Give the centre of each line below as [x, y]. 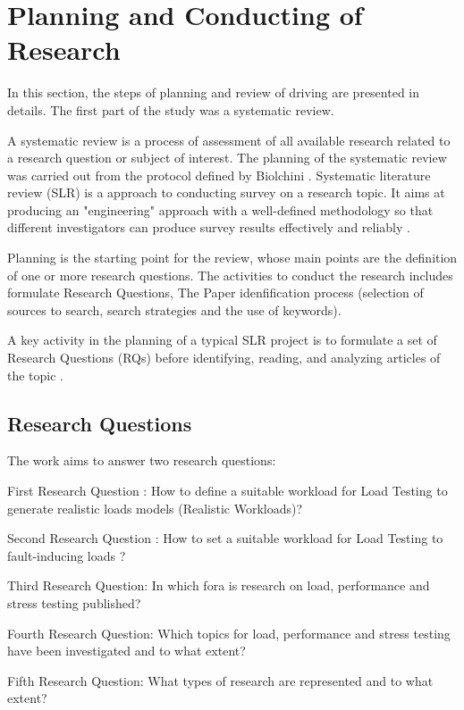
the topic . [36, 375]
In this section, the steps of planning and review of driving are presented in [214, 92]
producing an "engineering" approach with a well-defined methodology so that [220, 209]
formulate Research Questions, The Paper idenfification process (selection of [215, 292]
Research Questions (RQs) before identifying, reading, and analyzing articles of [224, 358]
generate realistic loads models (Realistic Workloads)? [155, 508]
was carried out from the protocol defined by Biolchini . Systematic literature [219, 175]
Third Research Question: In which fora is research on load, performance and [219, 585]
